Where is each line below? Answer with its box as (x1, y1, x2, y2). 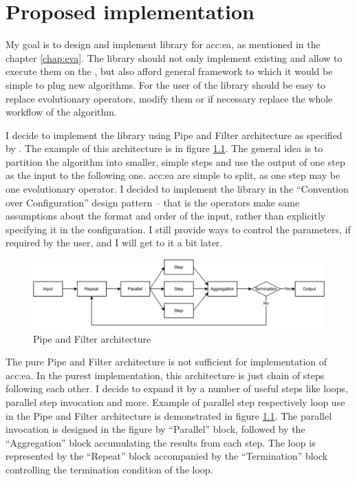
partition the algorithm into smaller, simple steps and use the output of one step (6, 154, 345, 169)
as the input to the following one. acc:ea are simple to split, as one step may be (6, 168, 340, 182)
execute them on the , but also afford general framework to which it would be (6, 64, 333, 78)
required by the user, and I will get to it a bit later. (6, 235, 223, 250)
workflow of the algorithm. (6, 105, 117, 119)
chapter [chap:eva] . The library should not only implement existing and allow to (6, 50, 343, 65)
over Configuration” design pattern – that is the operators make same (6, 195, 300, 209)
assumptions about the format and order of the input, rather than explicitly (6, 209, 326, 223)
